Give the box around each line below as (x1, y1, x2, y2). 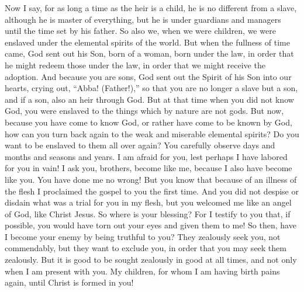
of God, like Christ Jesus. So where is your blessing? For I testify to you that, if (5, 207, 291, 220)
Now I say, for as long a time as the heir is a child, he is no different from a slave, (5, 2, 297, 13)
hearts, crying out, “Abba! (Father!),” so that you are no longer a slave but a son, (5, 82, 298, 94)
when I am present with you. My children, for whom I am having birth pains (5, 265, 280, 277)
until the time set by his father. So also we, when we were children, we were (5, 25, 276, 37)
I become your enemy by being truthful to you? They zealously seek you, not (5, 230, 281, 242)
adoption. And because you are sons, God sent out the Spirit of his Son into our (5, 70, 292, 82)
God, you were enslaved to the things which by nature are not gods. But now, (5, 105, 284, 117)
